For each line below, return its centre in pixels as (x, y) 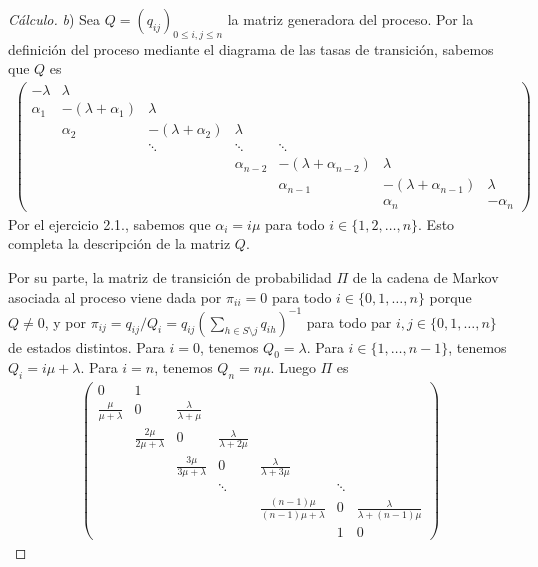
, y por (65, 321)
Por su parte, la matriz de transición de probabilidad (170, 276)
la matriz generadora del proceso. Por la (350, 19)
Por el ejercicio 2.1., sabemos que (109, 223)
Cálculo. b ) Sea (54, 19)
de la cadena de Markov (425, 276)
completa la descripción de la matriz (119, 243)
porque (450, 296)
